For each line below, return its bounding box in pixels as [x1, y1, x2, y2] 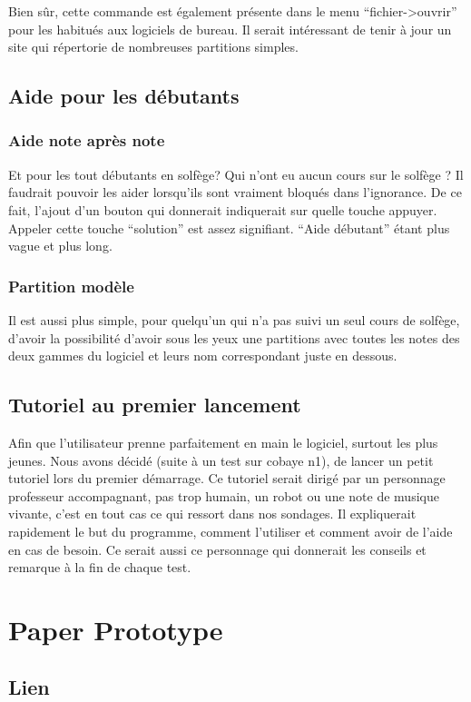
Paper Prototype [8, 610, 223, 648]
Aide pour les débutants [8, 82, 240, 110]
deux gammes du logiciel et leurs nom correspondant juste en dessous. [8, 346, 397, 365]
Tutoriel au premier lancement [8, 391, 301, 419]
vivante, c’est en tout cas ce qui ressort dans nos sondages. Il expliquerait [8, 504, 417, 523]
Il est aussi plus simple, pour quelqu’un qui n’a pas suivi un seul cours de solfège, [8, 310, 460, 329]
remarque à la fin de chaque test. [8, 558, 191, 577]
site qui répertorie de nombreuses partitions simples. [8, 37, 299, 56]
